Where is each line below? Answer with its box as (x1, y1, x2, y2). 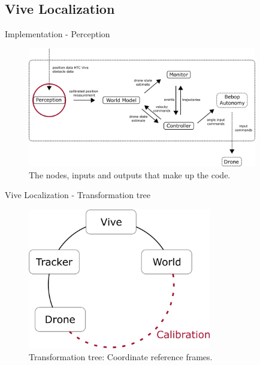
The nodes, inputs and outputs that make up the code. (29, 168, 231, 181)
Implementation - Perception (5, 28, 110, 40)
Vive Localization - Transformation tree (5, 189, 151, 201)
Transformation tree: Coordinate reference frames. (29, 350, 213, 363)
